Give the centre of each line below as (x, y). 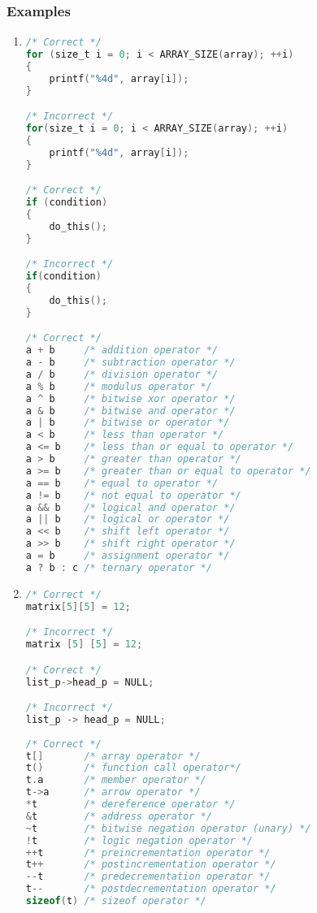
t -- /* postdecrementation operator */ (151, 889)
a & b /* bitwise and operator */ (130, 411)
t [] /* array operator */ (113, 756)
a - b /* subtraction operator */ (130, 363)
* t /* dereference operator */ (130, 805)
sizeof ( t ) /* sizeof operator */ (116, 901)
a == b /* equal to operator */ (122, 483)
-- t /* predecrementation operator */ (148, 877)
